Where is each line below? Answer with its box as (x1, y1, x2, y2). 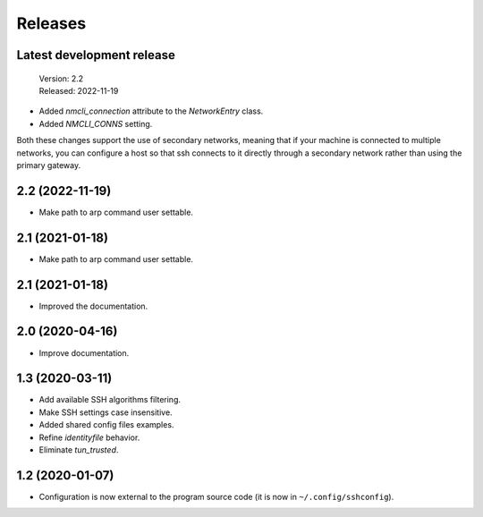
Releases (16, 13, 87, 33)
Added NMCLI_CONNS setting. (38, 118, 153, 129)
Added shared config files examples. (38, 420, 174, 430)
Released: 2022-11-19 (38, 85, 119, 96)
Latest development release (16, 47, 176, 63)
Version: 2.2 (38, 72, 84, 84)
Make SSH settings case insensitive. (38, 407, 174, 418)
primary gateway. (16, 159, 80, 170)
